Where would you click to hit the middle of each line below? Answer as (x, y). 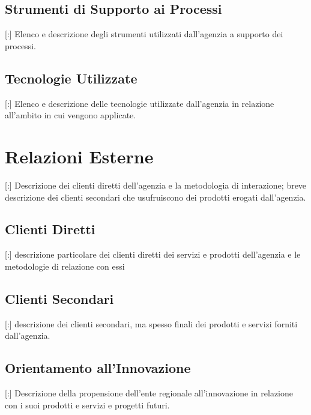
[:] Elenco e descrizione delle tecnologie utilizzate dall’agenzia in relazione (140, 103)
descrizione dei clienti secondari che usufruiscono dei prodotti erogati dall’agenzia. (155, 197)
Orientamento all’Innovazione (98, 368)
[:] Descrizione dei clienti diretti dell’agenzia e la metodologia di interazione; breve (156, 185)
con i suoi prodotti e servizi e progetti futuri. (87, 404)
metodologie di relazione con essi (65, 266)
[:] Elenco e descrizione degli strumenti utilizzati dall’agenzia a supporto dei (144, 34)
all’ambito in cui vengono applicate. (71, 115)
